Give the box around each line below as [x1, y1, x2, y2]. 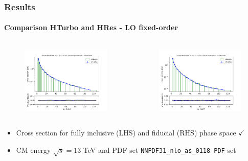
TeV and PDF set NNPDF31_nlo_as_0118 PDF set [83, 144, 236, 155]
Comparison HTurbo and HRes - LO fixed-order [4, 22, 178, 33]
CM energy [16, 144, 51, 155]
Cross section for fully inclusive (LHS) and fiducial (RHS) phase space [16, 127, 236, 138]
